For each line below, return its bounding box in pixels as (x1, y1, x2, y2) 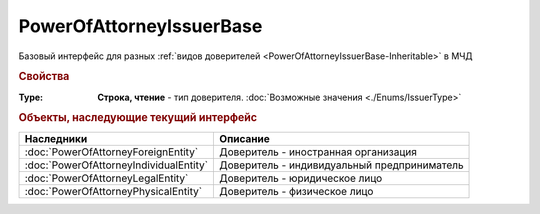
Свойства (18, 70, 70, 84)
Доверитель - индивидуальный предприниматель (219, 158, 464, 172)
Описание (219, 131, 270, 145)
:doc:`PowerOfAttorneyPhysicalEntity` (24, 184, 203, 198)
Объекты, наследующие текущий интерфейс (18, 111, 258, 125)
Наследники (24, 131, 88, 145)
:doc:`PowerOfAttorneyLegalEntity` (24, 171, 189, 185)
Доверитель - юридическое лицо (219, 171, 383, 185)
